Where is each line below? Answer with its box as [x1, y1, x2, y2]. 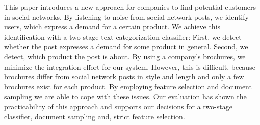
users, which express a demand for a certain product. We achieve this [4, 21, 221, 32]
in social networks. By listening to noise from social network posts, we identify [4, 11, 249, 22]
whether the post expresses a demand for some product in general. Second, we [4, 41, 248, 52]
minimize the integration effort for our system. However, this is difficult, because [4, 61, 255, 72]
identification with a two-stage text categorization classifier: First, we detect [4, 31, 242, 42]
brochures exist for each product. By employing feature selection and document [4, 81, 252, 91]
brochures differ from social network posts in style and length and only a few [4, 71, 244, 82]
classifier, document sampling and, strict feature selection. [4, 111, 185, 121]
